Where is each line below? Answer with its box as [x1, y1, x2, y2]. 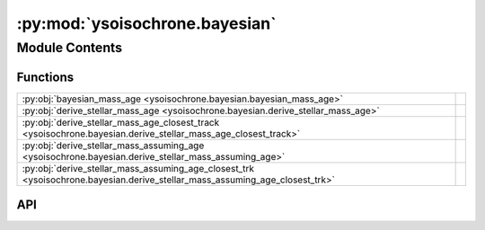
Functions [16, 69, 75, 84]
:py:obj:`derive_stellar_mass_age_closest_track [22, 116, 220, 128]
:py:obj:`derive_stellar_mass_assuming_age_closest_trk [22, 162, 255, 174]
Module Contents [16, 40, 123, 56]
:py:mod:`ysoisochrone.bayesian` [16, 13, 277, 33]
